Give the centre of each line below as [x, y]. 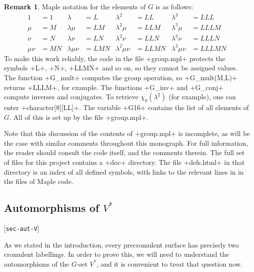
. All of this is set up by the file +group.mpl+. [79, 117]
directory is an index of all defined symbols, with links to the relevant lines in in [124, 171]
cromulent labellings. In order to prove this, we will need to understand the [116, 254]
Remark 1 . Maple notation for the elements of [75, 6]
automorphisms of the [37, 263]
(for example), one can [202, 97]
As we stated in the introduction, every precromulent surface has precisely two [121, 244]
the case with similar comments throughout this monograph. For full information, [126, 143]
